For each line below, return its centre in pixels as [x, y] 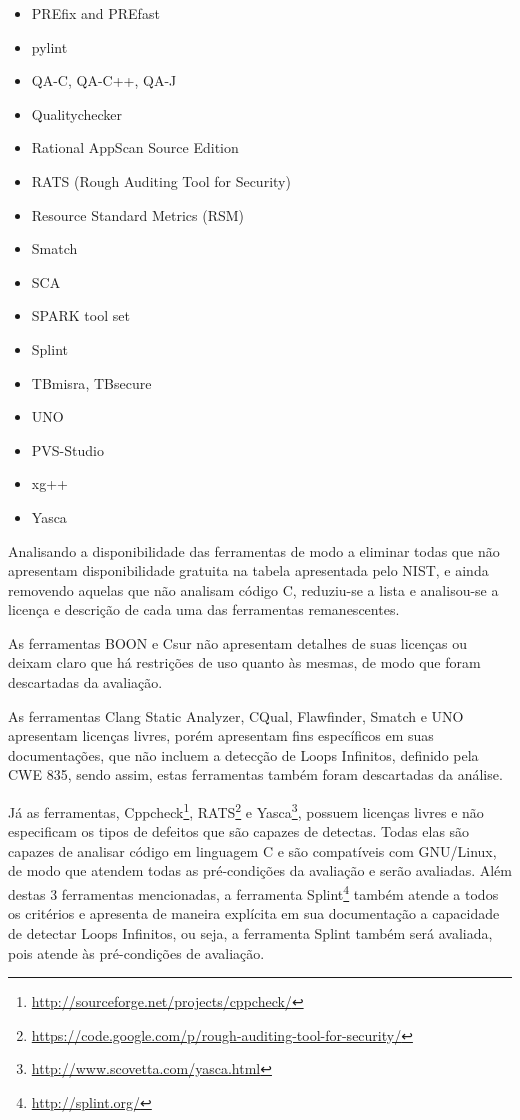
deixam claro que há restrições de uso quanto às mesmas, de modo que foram [244, 662]
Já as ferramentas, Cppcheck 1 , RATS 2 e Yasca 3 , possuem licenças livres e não [246, 810]
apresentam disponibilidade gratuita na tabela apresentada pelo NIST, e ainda [248, 570]
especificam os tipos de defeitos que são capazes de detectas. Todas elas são [239, 831]
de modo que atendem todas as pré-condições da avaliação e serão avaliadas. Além [260, 870]
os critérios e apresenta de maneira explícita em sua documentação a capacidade [254, 913]
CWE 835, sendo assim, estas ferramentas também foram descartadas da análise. [255, 774]
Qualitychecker [77, 113]
